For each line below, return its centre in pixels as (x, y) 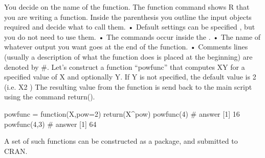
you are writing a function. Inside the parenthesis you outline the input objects (128, 17)
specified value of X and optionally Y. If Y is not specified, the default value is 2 (130, 77)
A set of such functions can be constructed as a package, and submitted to (121, 141)
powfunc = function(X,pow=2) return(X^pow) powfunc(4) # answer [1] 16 (122, 113)
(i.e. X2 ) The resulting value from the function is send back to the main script (128, 86)
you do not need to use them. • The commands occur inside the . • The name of (132, 36)
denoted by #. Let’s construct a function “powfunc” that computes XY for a (125, 67)
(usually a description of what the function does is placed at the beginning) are (128, 56)
